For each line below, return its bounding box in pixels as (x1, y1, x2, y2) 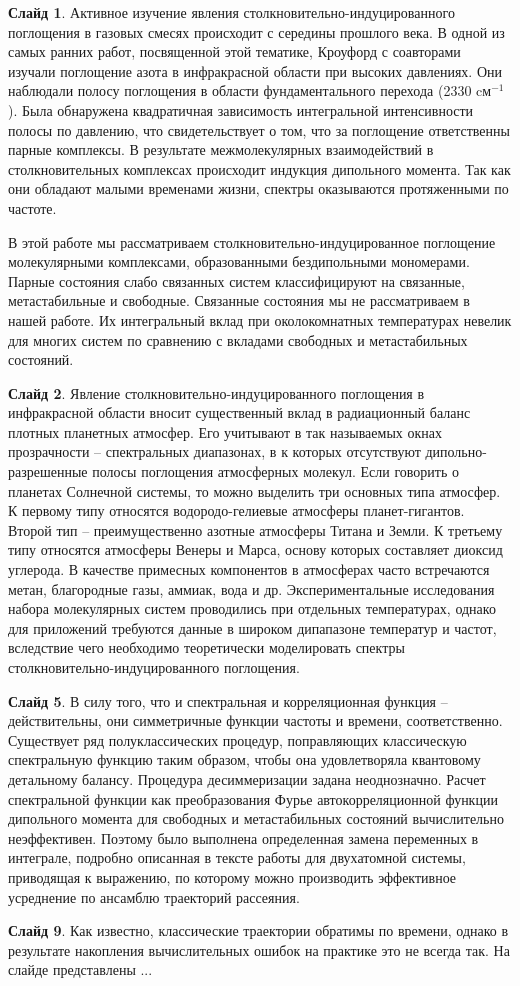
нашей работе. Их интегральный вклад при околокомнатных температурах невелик (8, 309, 512, 330)
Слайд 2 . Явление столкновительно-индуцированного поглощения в (8, 382, 425, 403)
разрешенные (8, 461, 88, 482)
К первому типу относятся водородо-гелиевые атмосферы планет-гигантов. (8, 500, 465, 521)
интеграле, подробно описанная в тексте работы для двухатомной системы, (8, 847, 466, 868)
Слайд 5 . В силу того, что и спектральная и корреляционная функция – (8, 690, 448, 711)
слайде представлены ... (8, 959, 153, 980)
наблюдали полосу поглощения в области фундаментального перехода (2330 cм (8, 80, 492, 101)
